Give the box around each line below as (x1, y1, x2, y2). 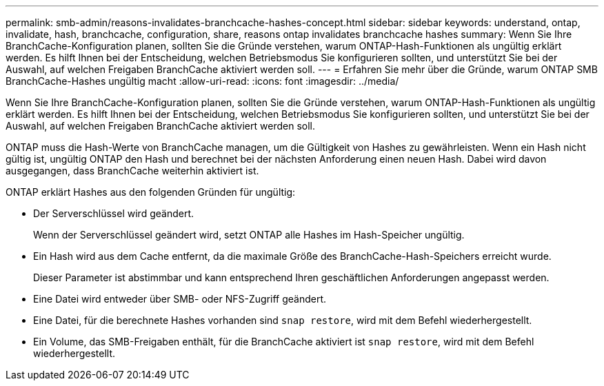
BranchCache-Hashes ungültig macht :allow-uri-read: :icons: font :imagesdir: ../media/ (6, 75, 399, 87)
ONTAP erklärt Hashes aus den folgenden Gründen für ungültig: (6, 186, 296, 198)
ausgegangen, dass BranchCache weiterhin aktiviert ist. (6, 165, 259, 176)
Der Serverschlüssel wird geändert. (33, 207, 194, 219)
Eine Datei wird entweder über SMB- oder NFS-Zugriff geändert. (33, 293, 327, 305)
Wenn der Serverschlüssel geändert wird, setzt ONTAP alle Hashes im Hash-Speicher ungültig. (33, 229, 465, 241)
